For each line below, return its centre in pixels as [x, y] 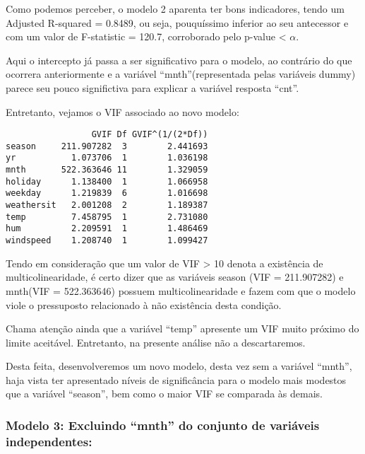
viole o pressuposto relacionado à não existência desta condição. [144, 304]
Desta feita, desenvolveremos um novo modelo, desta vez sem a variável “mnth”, [179, 366]
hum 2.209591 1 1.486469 [107, 229]
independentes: [49, 441]
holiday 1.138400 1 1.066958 [107, 181]
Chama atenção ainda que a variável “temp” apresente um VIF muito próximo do [182, 328]
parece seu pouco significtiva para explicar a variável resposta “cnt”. [152, 87]
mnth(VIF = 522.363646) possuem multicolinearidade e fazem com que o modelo [181, 290]
